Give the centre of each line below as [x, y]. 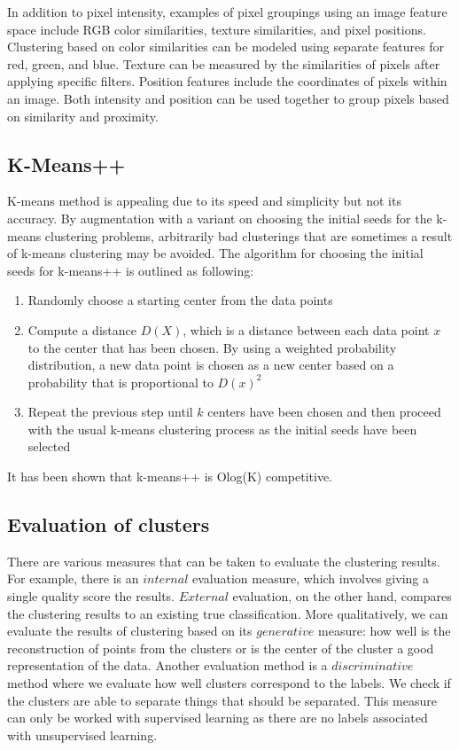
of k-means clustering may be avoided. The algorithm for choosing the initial [215, 253]
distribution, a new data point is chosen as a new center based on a [211, 365]
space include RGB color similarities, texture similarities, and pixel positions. [217, 29]
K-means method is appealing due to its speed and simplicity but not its [204, 201]
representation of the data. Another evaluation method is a [167, 665]
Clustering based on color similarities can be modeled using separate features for [226, 47]
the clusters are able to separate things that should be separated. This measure [222, 700]
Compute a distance [82, 329]
